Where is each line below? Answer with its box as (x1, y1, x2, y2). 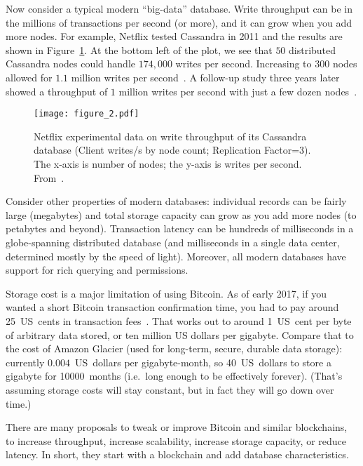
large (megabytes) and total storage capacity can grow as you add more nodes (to (6, 207, 357, 222)
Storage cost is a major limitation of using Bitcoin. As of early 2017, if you (6, 286, 327, 300)
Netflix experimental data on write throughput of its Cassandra (34, 128, 307, 143)
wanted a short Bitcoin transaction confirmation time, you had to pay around (6, 300, 339, 314)
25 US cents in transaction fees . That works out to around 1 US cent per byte (6, 313, 352, 328)
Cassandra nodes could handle (6, 56, 136, 71)
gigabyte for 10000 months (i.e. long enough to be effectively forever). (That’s (6, 368, 343, 383)
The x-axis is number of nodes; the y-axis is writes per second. (34, 157, 302, 171)
